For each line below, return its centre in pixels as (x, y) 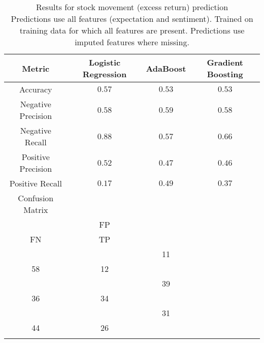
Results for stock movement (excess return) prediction (132, 7)
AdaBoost (166, 68)
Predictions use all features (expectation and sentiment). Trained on (132, 19)
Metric (36, 68)
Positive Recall (36, 183)
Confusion (36, 198)
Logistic (105, 62)
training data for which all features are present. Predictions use (132, 30)
